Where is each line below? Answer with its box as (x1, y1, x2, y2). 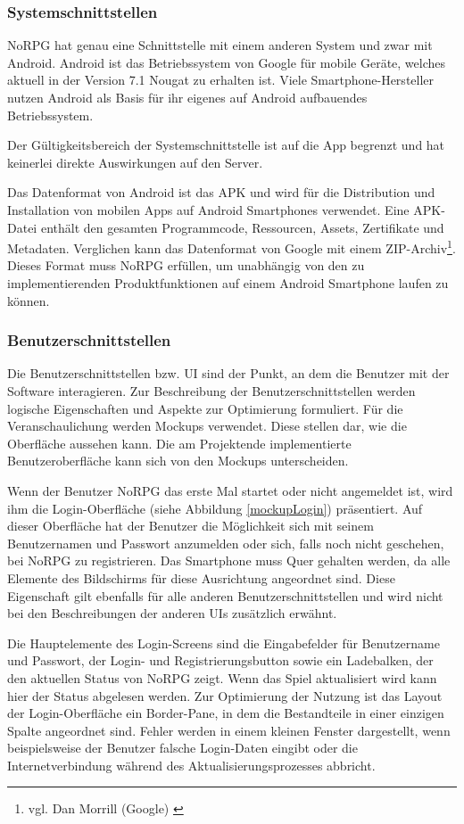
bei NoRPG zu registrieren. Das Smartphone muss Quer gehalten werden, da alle (7, 551, 451, 570)
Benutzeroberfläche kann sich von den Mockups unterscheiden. (7, 451, 349, 470)
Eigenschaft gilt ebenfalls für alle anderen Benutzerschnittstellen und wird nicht (7, 586, 443, 605)
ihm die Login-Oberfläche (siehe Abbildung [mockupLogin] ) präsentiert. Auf (7, 499, 423, 517)
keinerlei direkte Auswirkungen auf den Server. (7, 152, 263, 171)
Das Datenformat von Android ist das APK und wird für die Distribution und (7, 183, 435, 202)
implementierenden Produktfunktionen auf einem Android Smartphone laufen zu (7, 274, 449, 292)
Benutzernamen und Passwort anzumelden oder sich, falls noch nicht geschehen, (7, 533, 444, 552)
